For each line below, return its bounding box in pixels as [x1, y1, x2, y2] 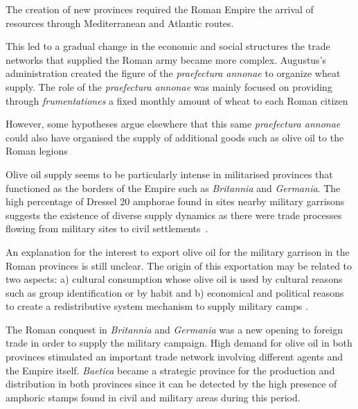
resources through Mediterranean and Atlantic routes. [6, 15, 234, 30]
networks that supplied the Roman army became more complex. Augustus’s [6, 52, 327, 67]
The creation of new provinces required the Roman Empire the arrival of [6, 2, 314, 16]
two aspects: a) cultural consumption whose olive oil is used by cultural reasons [6, 272, 343, 286]
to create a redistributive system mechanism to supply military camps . [6, 299, 308, 313]
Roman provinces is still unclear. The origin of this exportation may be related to [6, 258, 352, 272]
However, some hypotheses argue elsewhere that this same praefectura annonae [6, 116, 341, 131]
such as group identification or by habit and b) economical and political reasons [6, 285, 344, 299]
